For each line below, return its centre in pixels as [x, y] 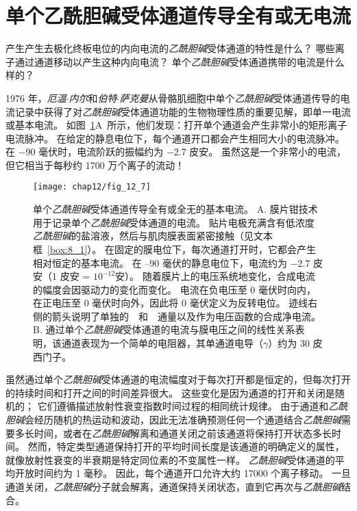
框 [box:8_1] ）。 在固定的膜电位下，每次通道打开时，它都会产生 [175, 249]
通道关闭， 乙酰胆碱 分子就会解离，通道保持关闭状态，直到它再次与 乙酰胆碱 [173, 486]
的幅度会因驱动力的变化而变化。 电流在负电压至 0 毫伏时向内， [174, 289]
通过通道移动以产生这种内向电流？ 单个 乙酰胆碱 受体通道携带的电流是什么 [180, 61]
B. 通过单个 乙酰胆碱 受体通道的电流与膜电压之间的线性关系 [164, 329]
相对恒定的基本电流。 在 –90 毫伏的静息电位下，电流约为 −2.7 [172, 262]
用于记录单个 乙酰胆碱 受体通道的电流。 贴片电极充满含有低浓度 [174, 222]
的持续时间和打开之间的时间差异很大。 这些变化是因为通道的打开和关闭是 [170, 392]
